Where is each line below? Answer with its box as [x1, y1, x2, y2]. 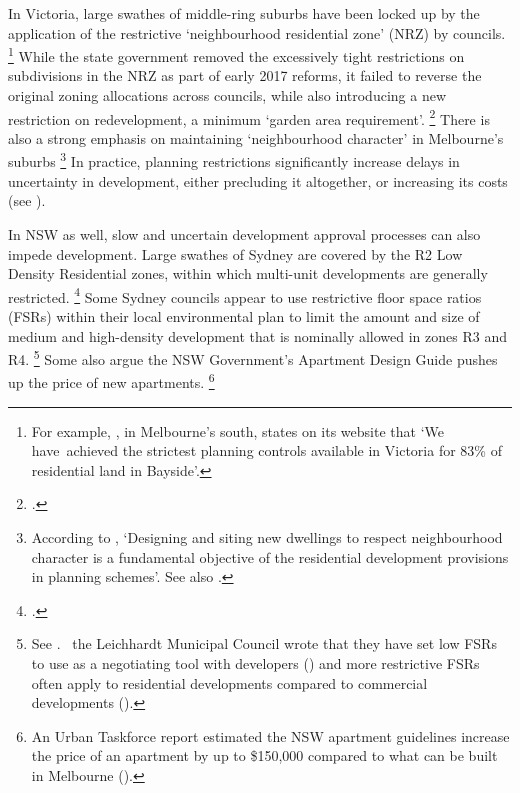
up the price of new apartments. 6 [8, 369, 215, 393]
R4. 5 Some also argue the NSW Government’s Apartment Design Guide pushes [8, 346, 498, 369]
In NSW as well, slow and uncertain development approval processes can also [8, 223, 481, 244]
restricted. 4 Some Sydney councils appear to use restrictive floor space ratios [8, 283, 482, 307]
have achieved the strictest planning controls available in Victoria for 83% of [31, 440, 502, 461]
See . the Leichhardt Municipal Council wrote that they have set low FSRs [31, 633, 497, 654]
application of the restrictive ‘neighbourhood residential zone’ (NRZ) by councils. [8, 22, 506, 43]
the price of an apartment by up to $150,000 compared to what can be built [31, 745, 498, 766]
